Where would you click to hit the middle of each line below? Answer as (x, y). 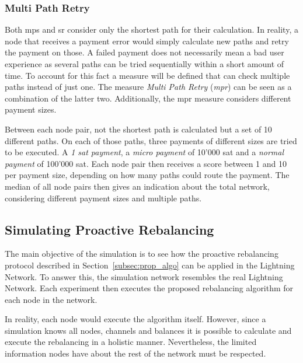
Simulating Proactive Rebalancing (109, 229)
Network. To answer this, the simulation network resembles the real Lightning (144, 276)
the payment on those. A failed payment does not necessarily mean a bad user (144, 52)
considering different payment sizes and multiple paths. (103, 198)
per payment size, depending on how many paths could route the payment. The (147, 175)
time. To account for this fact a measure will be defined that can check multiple (147, 75)
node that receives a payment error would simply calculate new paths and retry (147, 41)
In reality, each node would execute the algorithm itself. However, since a (135, 319)
